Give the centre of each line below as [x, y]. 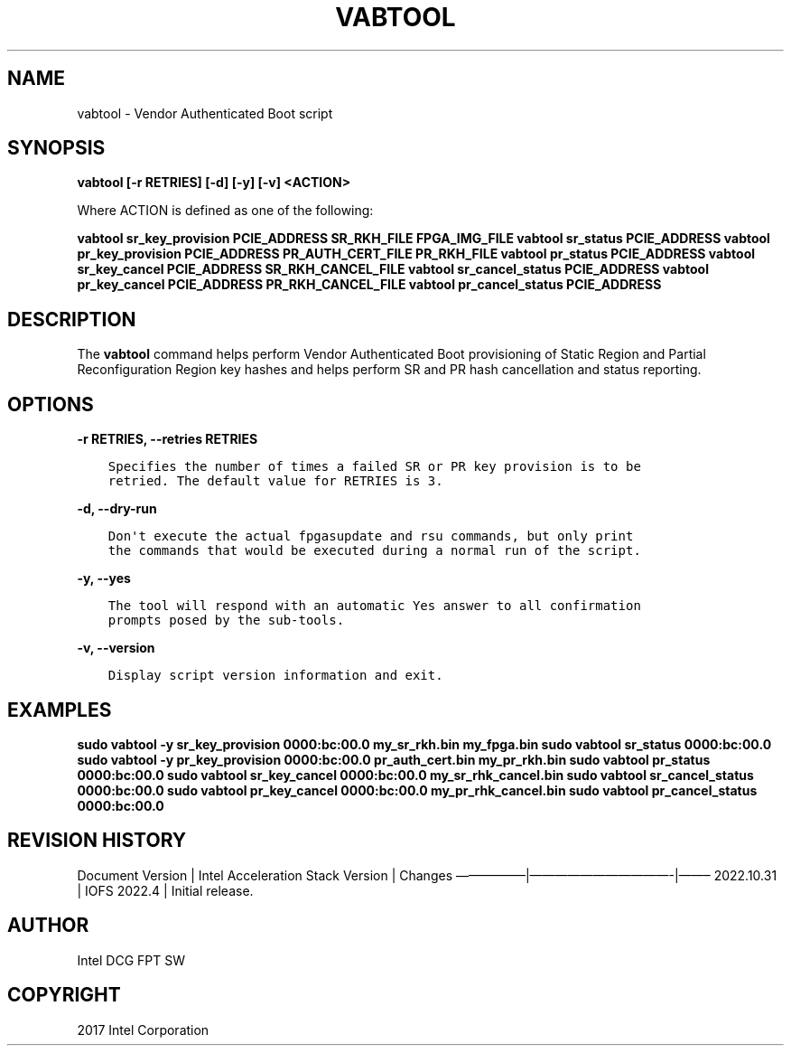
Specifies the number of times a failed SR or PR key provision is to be [374, 467]
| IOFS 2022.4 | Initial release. [165, 890]
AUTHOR [48, 926]
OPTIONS [51, 404]
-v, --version [116, 648]
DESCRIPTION [72, 319]
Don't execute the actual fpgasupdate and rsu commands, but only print [371, 536]
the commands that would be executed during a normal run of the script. [374, 551]
